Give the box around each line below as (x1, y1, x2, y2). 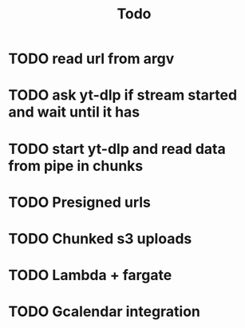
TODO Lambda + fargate (8, 267, 172, 284)
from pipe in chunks (8, 156, 144, 175)
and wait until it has (8, 103, 140, 121)
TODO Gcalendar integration (8, 302, 201, 321)
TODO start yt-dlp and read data (8, 140, 226, 158)
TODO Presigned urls (8, 193, 152, 211)
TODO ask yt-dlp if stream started (8, 86, 238, 105)
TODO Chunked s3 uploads (8, 229, 192, 247)
